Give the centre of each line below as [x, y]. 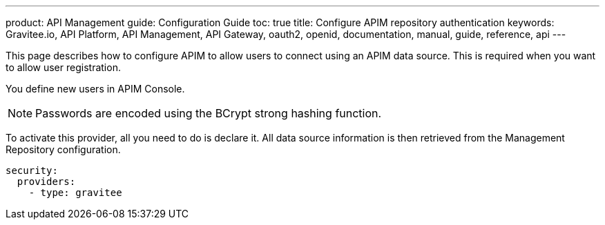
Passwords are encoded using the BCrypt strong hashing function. [209, 113]
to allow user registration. [63, 67]
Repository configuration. [63, 149]
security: [32, 170]
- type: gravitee [75, 193]
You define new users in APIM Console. [95, 89]
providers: [46, 182]
